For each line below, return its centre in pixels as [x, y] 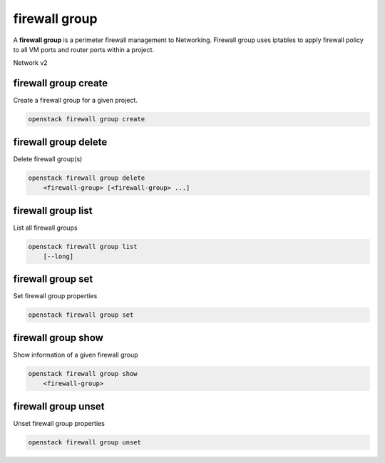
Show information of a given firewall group [76, 355]
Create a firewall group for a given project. [76, 101]
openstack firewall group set [81, 315]
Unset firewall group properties [59, 423]
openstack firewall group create [87, 119]
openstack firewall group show [83, 373]
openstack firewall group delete [87, 178]
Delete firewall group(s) [48, 159]
